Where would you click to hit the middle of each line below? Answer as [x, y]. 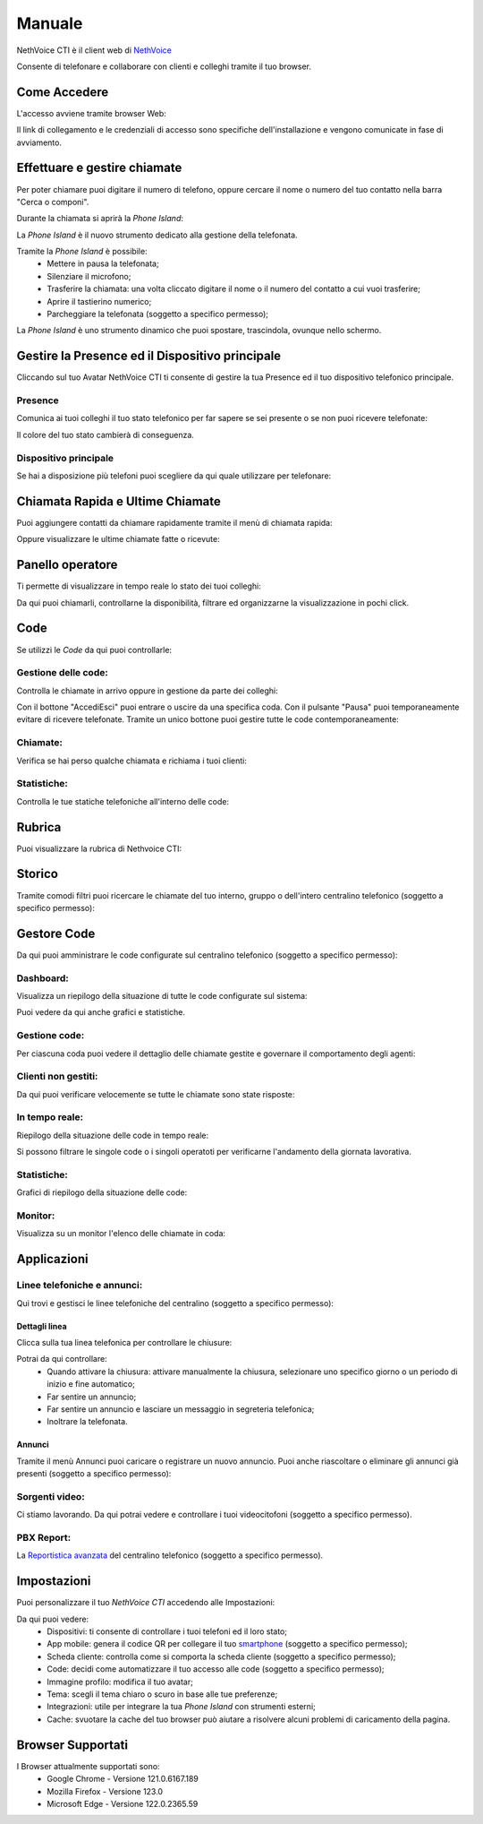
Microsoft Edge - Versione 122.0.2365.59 [123, 1803]
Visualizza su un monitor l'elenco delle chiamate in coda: [121, 1234]
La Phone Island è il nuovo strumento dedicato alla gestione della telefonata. [157, 235]
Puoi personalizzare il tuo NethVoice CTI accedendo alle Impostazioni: [146, 1603]
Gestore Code [56, 933]
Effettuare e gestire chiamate [99, 168]
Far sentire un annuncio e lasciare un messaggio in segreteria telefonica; [181, 1409]
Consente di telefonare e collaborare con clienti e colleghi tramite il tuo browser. [164, 66]
